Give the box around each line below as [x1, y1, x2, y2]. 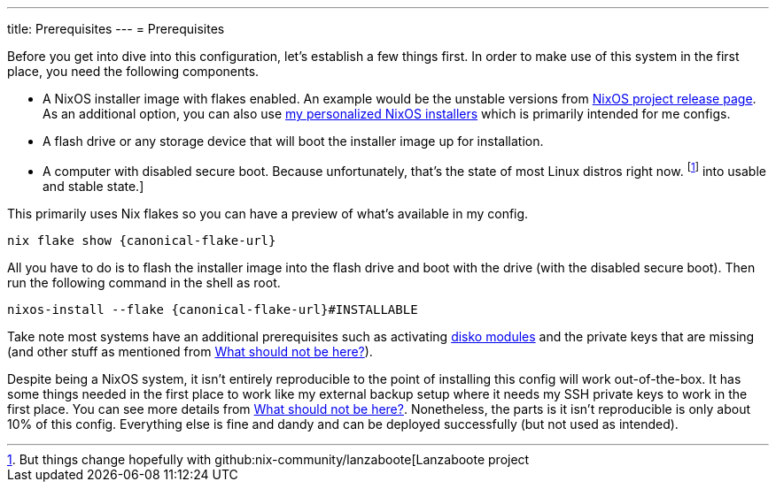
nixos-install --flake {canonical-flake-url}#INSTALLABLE [7, 302, 418, 317]
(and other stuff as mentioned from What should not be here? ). [7, 343, 373, 359]
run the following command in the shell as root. [7, 274, 281, 290]
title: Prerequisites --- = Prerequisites [7, 21, 225, 36]
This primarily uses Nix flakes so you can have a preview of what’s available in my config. [7, 205, 529, 221]
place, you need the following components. [7, 64, 260, 79]
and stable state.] [43, 178, 144, 194]
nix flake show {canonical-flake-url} [7, 233, 276, 248]
